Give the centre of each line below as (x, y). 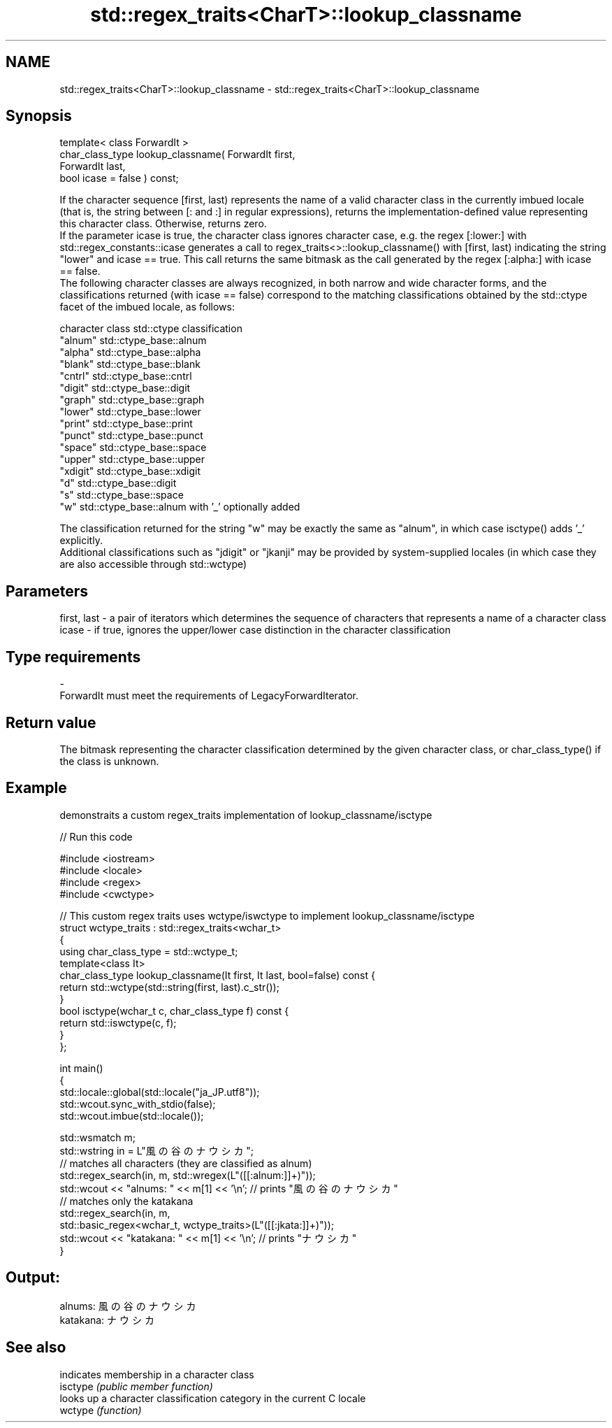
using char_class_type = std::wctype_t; (149, 951)
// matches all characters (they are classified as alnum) (186, 1163)
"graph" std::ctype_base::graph (132, 400)
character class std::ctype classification (151, 329)
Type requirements (73, 657)
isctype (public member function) (136, 1386)
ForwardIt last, (93, 166)
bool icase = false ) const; (119, 178)
